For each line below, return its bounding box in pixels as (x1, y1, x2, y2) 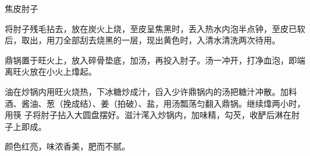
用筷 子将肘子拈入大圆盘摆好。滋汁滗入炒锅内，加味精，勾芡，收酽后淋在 (5, 109, 292, 121)
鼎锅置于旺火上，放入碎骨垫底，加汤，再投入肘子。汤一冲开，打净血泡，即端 (5, 53, 305, 66)
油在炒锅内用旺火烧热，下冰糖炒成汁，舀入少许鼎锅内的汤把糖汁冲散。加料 (5, 85, 297, 97)
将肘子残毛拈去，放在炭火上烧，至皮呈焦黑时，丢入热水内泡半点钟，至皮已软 (5, 22, 305, 34)
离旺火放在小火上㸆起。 (5, 65, 97, 78)
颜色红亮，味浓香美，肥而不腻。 (5, 140, 130, 152)
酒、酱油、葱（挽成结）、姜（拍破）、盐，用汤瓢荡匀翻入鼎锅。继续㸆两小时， (5, 97, 305, 109)
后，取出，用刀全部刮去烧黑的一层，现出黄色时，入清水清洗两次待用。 (5, 34, 280, 46)
